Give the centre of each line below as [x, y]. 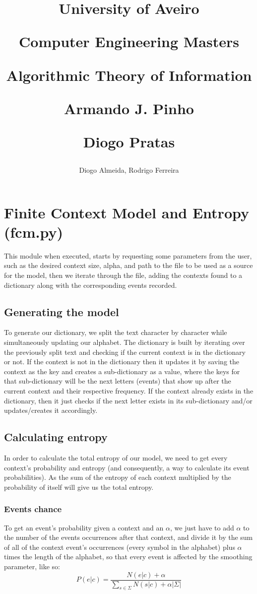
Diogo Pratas [129, 141]
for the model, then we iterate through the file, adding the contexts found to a [123, 275]
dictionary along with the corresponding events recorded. [91, 285]
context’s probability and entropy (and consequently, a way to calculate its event [127, 467]
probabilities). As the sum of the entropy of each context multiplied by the [118, 477]
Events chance [33, 509]
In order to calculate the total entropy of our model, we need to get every [116, 457]
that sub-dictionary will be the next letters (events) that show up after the [118, 381]
